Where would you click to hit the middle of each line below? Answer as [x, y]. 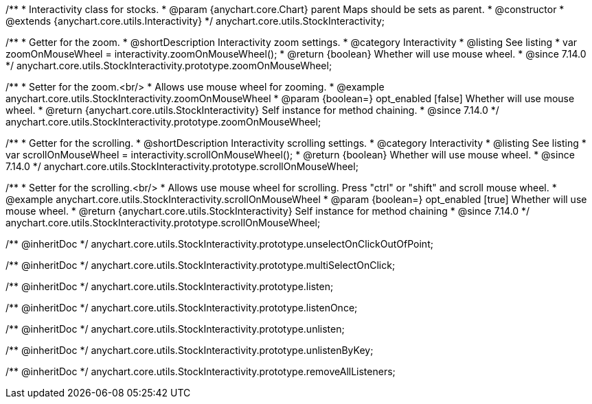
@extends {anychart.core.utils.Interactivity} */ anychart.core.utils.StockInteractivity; [195, 21]
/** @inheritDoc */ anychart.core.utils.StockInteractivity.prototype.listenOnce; [182, 308]
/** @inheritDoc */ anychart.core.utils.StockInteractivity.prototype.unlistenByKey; [190, 350]
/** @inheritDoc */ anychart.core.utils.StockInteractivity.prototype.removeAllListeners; [201, 371]
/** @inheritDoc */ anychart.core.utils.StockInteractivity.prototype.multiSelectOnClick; [201, 265]
